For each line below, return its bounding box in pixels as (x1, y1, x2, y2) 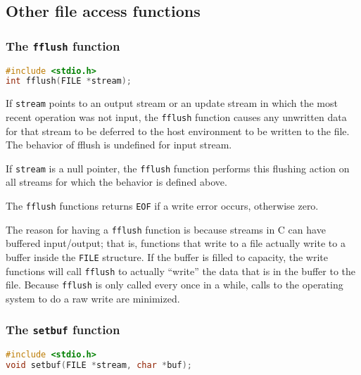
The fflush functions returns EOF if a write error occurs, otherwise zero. (6, 198, 319, 213)
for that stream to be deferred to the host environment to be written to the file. (6, 123, 350, 138)
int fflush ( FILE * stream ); (6, 76, 132, 87)
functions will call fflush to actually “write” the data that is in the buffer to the (6, 263, 356, 278)
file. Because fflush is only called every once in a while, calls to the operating (6, 277, 343, 292)
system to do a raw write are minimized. (6, 291, 180, 305)
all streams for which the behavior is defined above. (6, 174, 227, 189)
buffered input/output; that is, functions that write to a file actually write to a (6, 236, 346, 250)
